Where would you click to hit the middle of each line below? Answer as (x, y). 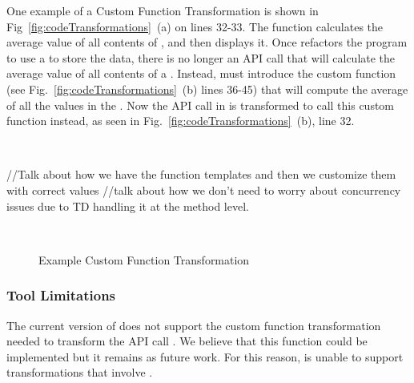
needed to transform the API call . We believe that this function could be (187, 341)
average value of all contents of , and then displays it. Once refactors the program (207, 42)
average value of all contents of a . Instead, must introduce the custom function (201, 73)
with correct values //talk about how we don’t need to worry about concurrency (204, 189)
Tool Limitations (61, 295)
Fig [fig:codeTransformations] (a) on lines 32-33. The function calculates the (195, 26)
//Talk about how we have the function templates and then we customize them (201, 174)
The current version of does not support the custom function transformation (194, 325)
